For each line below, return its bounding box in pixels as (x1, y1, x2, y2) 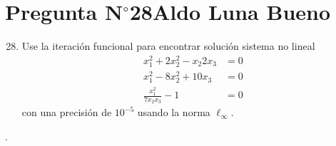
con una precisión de (21, 105, 112, 120)
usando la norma (137, 105, 210, 120)
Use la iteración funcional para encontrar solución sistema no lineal (21, 38, 315, 53)
